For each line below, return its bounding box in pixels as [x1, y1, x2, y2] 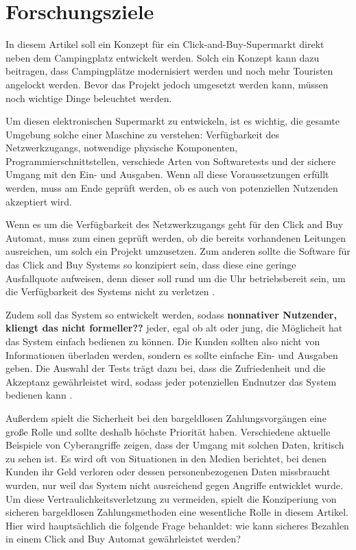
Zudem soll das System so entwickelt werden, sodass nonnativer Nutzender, [5, 307, 337, 321]
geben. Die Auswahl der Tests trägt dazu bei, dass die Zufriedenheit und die [5, 361, 326, 375]
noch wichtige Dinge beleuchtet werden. [5, 90, 172, 105]
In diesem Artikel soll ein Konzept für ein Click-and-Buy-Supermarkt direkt [5, 37, 324, 51]
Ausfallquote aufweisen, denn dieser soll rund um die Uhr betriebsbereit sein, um [5, 271, 346, 285]
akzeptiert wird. [5, 194, 72, 208]
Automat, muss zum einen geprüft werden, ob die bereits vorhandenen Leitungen [5, 230, 346, 245]
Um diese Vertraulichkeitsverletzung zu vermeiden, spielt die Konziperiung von [5, 491, 337, 505]
